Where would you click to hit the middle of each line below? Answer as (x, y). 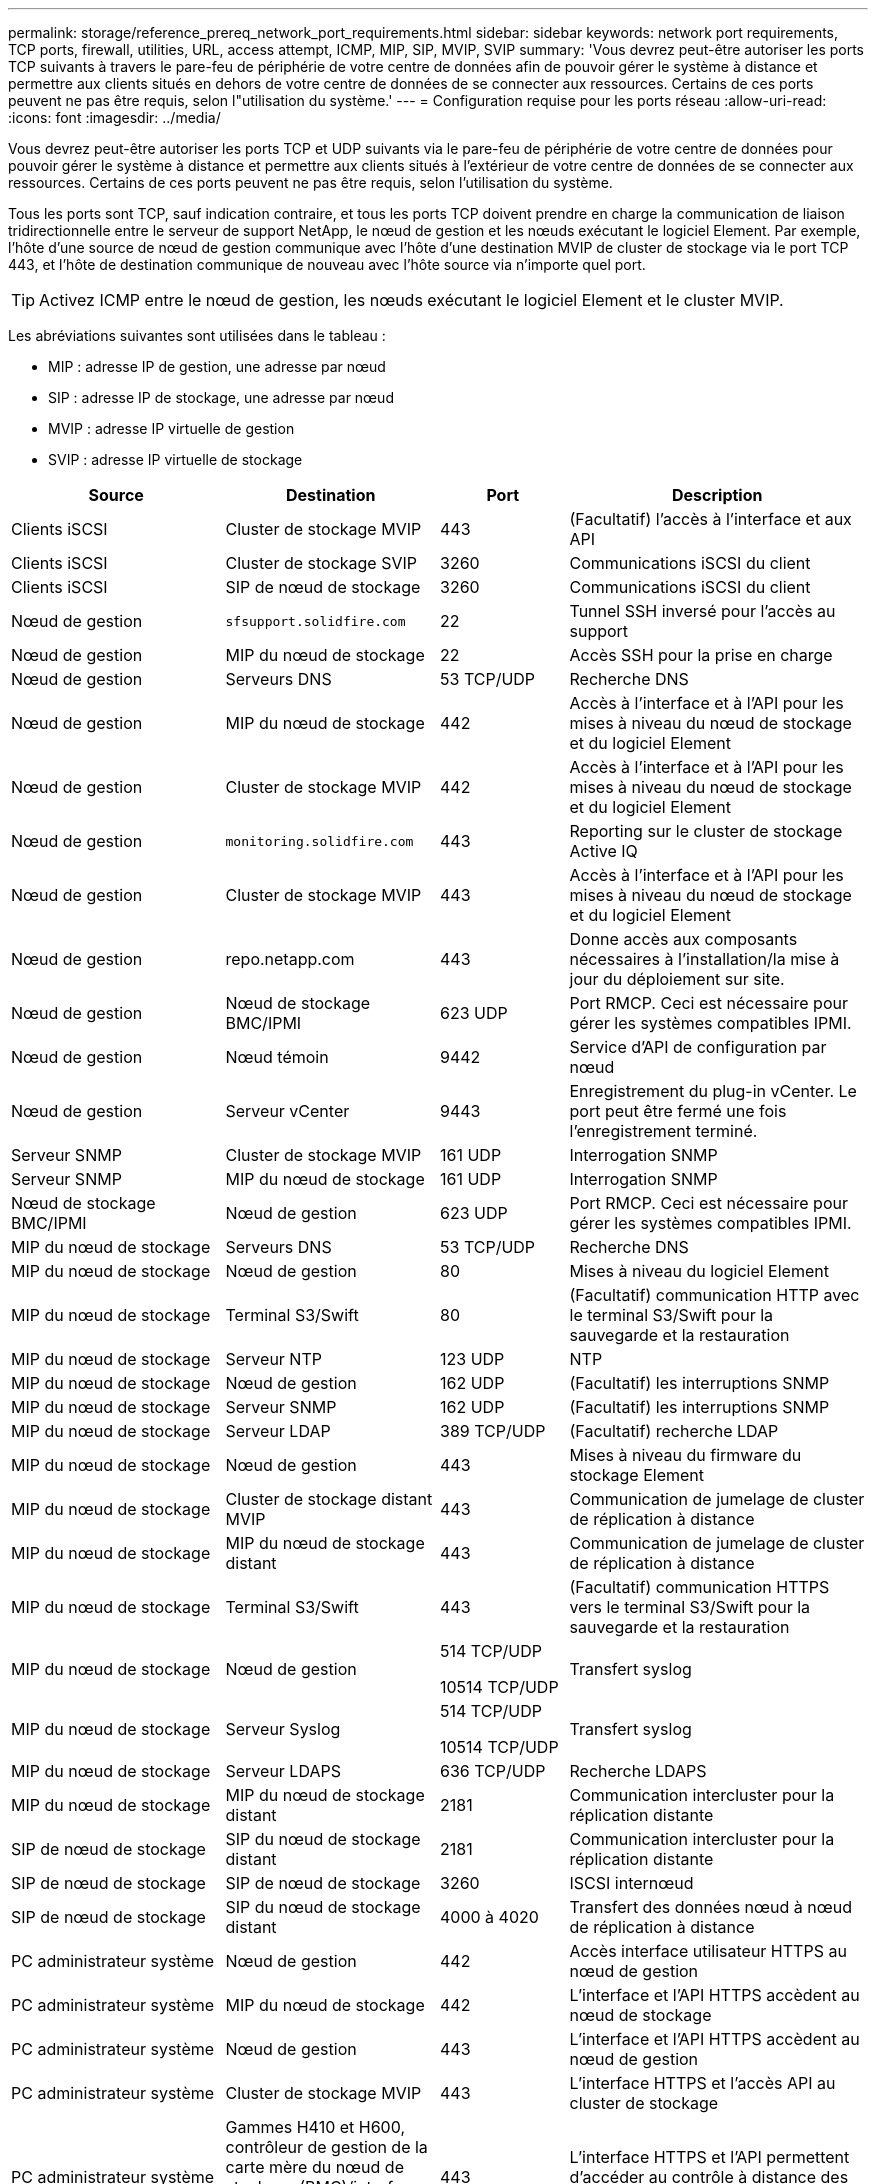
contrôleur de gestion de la (326, 2147)
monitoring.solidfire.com (319, 841)
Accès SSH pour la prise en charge (701, 655)
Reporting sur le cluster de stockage (706, 831)
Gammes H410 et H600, (315, 2127)
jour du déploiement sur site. (677, 979)
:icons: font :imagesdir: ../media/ (114, 117)
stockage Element (637, 1475)
